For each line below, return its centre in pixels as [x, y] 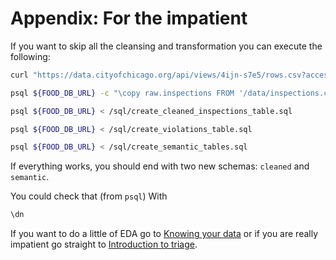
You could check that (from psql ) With [89, 196]
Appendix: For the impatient [129, 18]
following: [30, 56]
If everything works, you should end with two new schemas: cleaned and [160, 166]
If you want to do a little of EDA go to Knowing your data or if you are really [164, 234]
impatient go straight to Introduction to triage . [104, 244]
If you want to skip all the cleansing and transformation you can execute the [166, 46]
